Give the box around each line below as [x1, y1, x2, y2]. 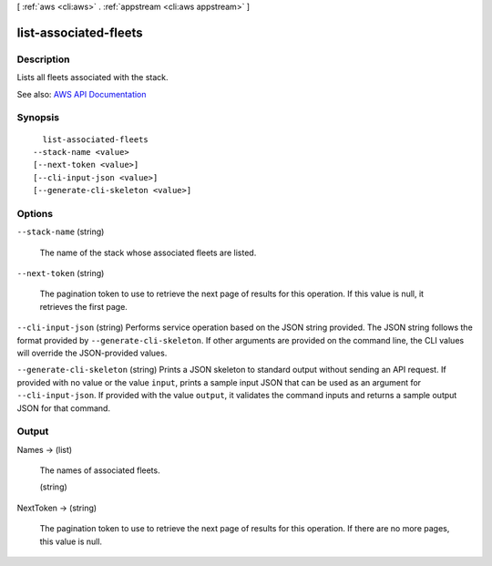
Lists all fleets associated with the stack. [16, 72, 169, 83]
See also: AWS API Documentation [16, 88, 147, 99]
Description [16, 53, 70, 66]
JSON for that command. [16, 402, 111, 414]
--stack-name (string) [16, 226, 105, 237]
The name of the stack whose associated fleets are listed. [39, 247, 257, 258]
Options [16, 207, 54, 220]
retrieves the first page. [39, 301, 128, 312]
